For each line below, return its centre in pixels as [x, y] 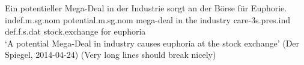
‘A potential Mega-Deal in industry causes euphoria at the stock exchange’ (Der [152, 43]
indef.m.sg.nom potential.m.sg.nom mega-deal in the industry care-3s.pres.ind [147, 19]
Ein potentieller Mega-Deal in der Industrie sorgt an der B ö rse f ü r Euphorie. [146, 8]
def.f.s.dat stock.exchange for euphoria [75, 31]
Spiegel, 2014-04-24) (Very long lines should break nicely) [111, 55]
